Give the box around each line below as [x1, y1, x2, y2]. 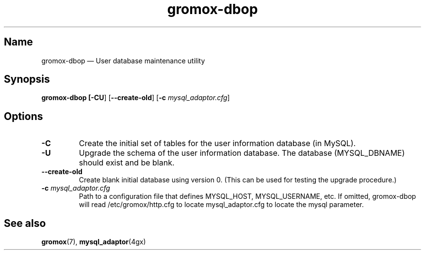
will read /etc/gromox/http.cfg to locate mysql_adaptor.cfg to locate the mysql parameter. [79, 200, 364, 209]
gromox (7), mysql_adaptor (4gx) [41, 238, 146, 246]
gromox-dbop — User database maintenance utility [41, 56, 205, 65]
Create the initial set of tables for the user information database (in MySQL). [79, 138, 356, 149]
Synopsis [4, 73, 50, 86]
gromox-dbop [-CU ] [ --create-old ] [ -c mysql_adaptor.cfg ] [41, 93, 230, 102]
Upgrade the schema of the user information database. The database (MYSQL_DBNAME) [79, 148, 405, 158]
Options [4, 110, 43, 122]
